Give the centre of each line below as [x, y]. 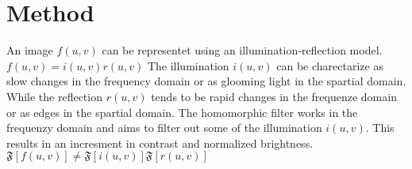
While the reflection [54, 96]
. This [380, 128]
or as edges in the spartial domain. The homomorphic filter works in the [182, 112]
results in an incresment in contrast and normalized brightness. [160, 143]
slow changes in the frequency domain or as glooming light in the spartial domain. [206, 81]
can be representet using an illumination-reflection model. [242, 50]
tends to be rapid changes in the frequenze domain [274, 96]
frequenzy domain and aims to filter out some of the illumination [164, 128]
